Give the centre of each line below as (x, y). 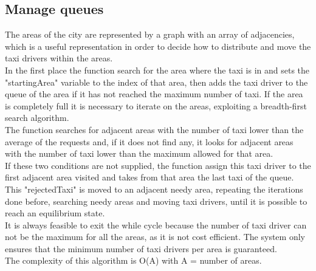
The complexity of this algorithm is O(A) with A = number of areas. (133, 260)
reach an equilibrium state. (55, 213)
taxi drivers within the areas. (59, 58)
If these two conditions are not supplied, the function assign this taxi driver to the (158, 165)
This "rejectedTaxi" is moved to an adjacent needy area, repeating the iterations (154, 189)
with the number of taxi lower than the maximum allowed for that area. (139, 153)
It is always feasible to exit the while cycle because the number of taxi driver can (156, 225)
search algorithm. (37, 118)
